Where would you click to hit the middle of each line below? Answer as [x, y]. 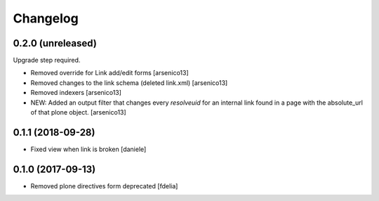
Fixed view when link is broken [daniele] [88, 149]
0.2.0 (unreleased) [55, 43]
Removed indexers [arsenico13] [76, 93]
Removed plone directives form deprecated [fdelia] [104, 186]
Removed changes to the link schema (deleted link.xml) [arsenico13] [129, 83]
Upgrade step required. [47, 60]
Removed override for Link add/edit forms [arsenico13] [109, 73]
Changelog [46, 18]
